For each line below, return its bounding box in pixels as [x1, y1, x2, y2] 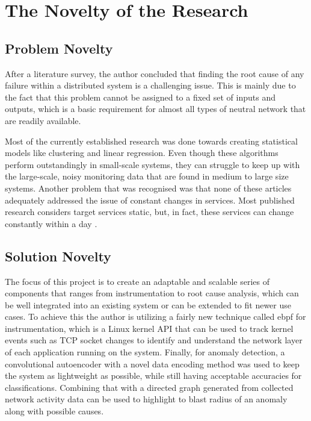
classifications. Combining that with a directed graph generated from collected [5, 381, 294, 393]
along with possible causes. [5, 405, 104, 417]
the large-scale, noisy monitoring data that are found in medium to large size [5, 170, 289, 182]
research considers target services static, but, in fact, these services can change [5, 205, 294, 218]
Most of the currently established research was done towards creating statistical [5, 134, 298, 147]
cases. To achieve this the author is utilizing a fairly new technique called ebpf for [5, 310, 306, 323]
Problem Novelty [5, 39, 113, 57]
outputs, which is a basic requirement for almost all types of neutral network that [5, 102, 306, 115]
